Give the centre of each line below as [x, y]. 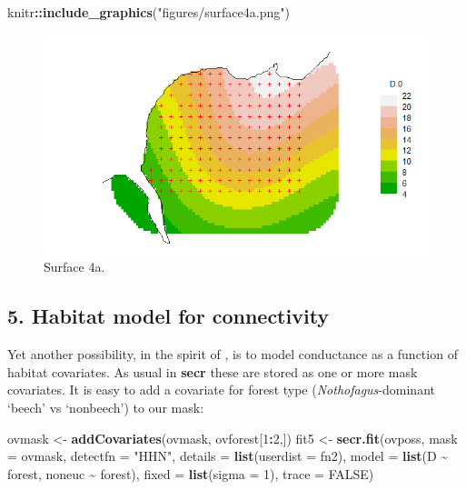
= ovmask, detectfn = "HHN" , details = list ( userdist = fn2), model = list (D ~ [228, 456]
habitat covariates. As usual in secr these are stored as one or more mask [213, 371]
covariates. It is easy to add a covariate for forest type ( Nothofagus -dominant [221, 390]
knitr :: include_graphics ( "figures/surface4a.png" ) [149, 12]
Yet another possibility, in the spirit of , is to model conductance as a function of [233, 354]
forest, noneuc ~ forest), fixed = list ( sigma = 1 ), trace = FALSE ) [191, 473]
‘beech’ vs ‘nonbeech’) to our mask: [106, 408]
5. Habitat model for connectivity [169, 316]
